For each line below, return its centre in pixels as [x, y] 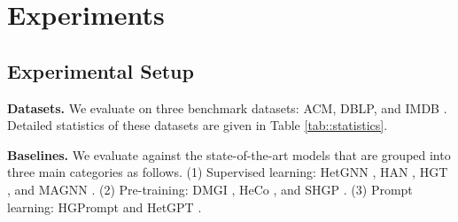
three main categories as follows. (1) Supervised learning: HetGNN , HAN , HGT [228, 172]
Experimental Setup [101, 70]
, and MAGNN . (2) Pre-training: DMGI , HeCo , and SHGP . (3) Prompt [210, 189]
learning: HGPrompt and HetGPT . [105, 207]
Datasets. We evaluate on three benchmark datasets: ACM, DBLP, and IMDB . [227, 107]
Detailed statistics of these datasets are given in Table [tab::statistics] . [198, 125]
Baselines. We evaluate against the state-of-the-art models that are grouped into [229, 154]
